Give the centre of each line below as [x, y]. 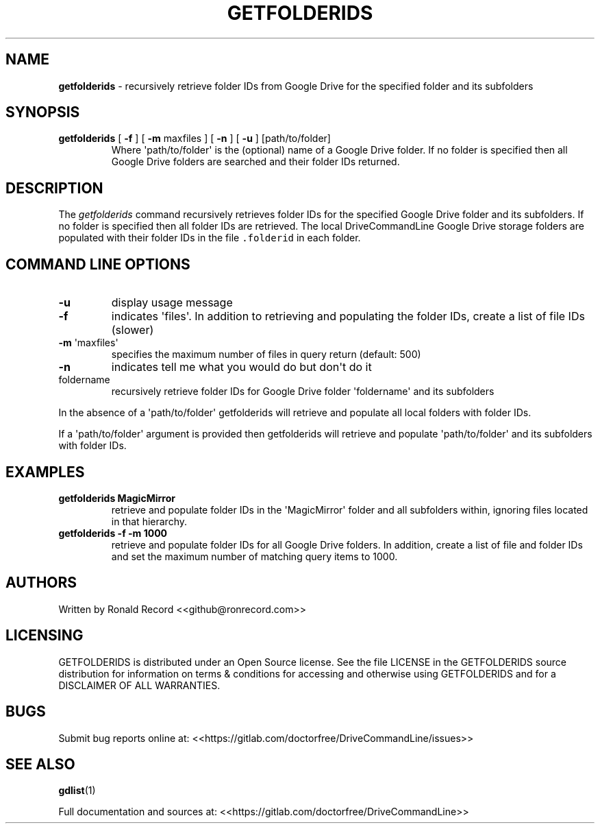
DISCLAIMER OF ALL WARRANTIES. [139, 685]
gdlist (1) [77, 791]
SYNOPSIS [43, 112]
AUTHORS [41, 583]
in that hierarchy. [149, 521]
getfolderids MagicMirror [117, 498]
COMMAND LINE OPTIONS [98, 264]
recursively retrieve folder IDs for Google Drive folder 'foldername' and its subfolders [303, 392]
